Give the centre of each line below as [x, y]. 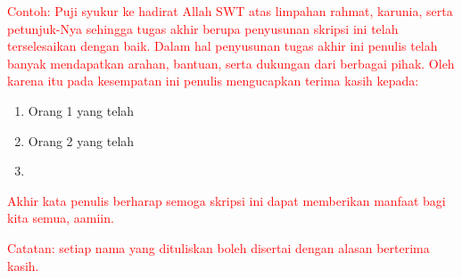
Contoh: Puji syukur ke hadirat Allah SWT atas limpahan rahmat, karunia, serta [230, 11]
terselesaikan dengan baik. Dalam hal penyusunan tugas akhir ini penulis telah [223, 46]
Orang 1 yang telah [81, 110]
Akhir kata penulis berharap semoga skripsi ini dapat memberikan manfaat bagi [227, 200]
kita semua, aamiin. [61, 218]
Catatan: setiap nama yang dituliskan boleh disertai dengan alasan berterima [219, 247]
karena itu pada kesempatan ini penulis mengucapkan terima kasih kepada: [213, 81]
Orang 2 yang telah [81, 140]
